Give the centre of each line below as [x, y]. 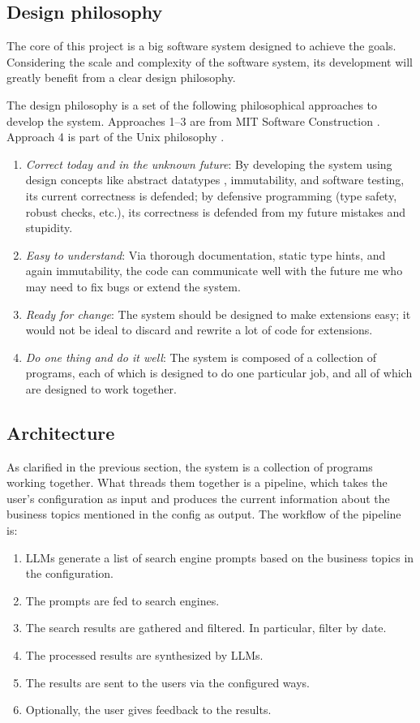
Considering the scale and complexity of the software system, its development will [210, 61]
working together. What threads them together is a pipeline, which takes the [197, 482]
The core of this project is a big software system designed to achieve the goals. [201, 46]
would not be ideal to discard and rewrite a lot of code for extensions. [199, 330]
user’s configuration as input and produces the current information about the [198, 498]
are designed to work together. [101, 388]
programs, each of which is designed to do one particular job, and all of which [219, 373]
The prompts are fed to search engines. [122, 600]
